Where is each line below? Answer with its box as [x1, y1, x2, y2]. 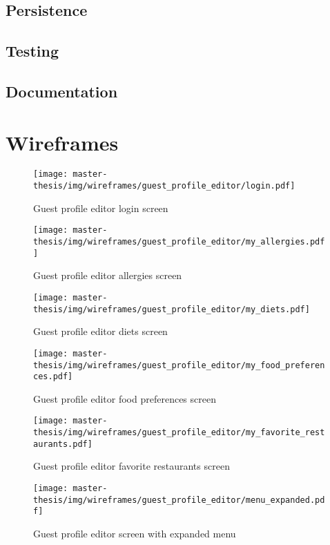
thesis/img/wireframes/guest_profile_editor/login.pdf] [33, 181, 295, 191]
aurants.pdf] [33, 439, 93, 449]
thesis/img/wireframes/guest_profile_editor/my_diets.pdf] [33, 304, 310, 314]
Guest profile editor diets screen [33, 324, 168, 338]
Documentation [6, 80, 118, 102]
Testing [6, 40, 59, 61]
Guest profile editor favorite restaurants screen [33, 459, 230, 473]
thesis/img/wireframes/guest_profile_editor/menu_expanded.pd [33, 495, 325, 505]
